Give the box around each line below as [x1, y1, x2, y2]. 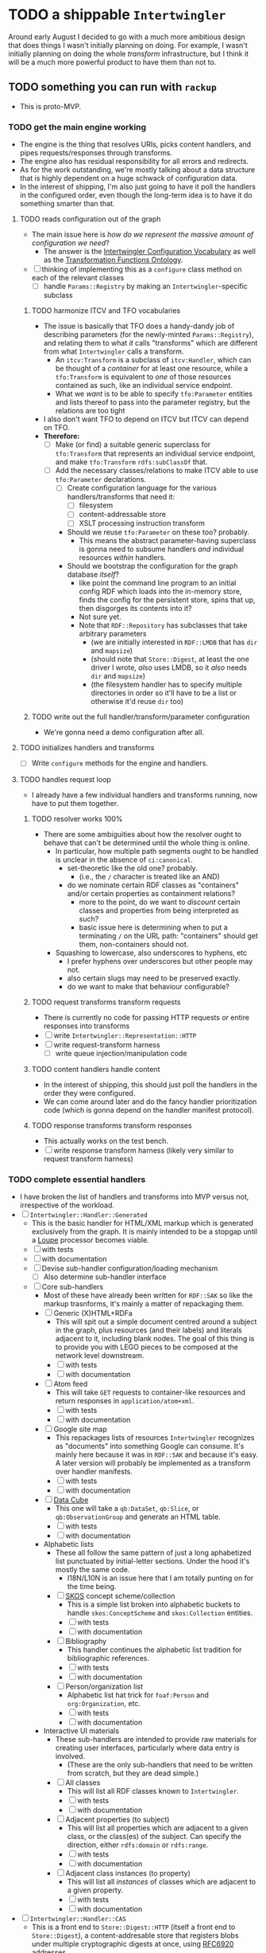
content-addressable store [79, 510, 167, 519]
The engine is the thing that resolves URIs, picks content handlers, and [19, 139, 252, 149]
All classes [65, 1778, 101, 1787]
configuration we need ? [31, 238, 110, 248]
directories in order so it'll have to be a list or [91, 688, 237, 698]
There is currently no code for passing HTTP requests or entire [43, 1012, 250, 1022]
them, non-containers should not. [79, 939, 189, 949]
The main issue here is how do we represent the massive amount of [31, 229, 254, 240]
